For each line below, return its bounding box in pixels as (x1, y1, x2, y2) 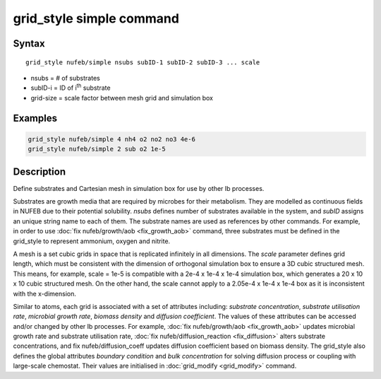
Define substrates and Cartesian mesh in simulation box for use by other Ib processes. (13, 184, 265, 192)
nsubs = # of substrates (30, 74, 100, 82)
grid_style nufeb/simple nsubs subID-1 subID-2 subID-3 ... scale (25, 58, 260, 66)
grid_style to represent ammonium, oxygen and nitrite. (13, 237, 171, 245)
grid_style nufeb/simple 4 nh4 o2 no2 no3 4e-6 (28, 135, 195, 143)
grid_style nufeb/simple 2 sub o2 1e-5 (28, 145, 166, 153)
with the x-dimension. (13, 289, 77, 298)
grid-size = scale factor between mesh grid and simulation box (30, 93, 214, 102)
